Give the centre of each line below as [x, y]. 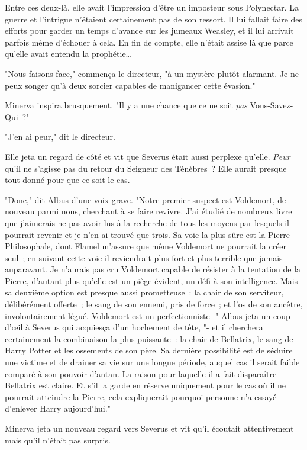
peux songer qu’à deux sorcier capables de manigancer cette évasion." [130, 85]
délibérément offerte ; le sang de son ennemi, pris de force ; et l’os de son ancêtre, [154, 304]
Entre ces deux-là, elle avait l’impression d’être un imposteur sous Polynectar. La [152, 7]
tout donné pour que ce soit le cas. [67, 180]
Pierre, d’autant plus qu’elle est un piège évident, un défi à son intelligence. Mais [151, 280]
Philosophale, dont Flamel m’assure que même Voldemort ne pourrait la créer [146, 246]
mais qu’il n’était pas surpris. [58, 440]
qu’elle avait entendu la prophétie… [68, 54]
